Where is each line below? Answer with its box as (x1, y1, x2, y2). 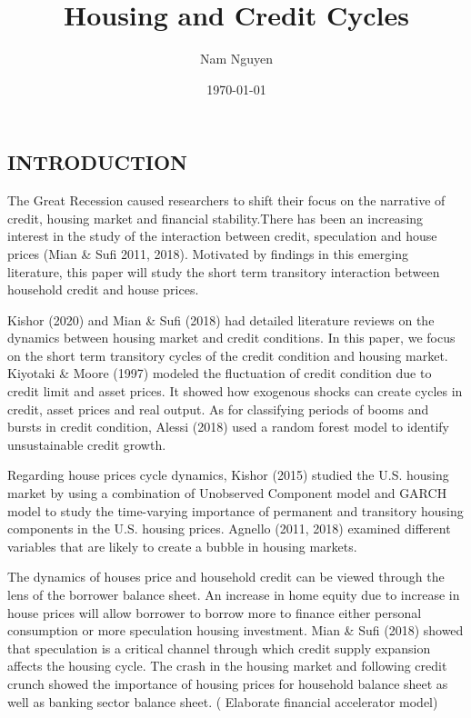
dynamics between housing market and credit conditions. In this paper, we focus (7, 328, 456, 347)
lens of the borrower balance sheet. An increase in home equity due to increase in (7, 585, 460, 603)
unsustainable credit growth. (7, 434, 166, 454)
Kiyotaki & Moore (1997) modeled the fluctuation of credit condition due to (7, 364, 432, 383)
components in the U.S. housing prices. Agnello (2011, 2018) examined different (7, 519, 451, 538)
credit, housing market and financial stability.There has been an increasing (7, 208, 424, 227)
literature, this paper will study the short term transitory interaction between (7, 262, 440, 281)
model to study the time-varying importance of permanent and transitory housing (7, 501, 464, 520)
